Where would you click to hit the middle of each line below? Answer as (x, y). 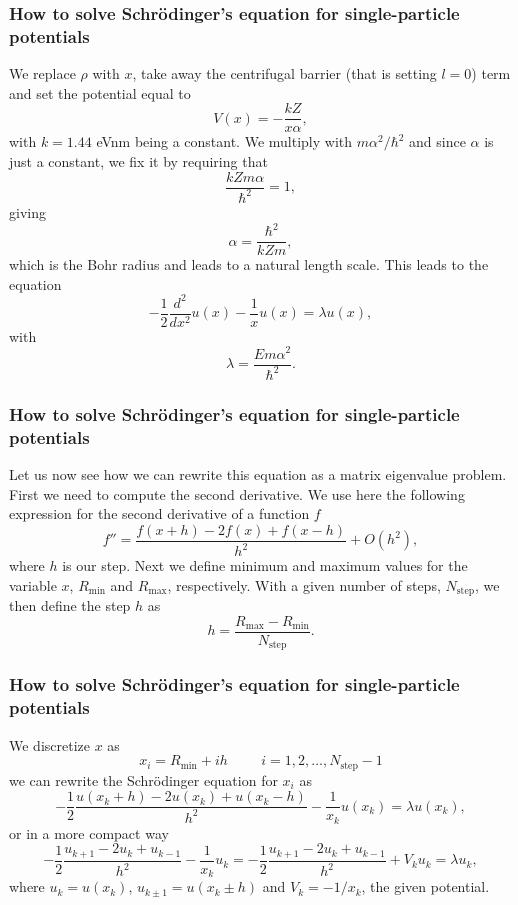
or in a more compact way (89, 832)
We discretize (49, 744)
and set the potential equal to (100, 92)
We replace (42, 73)
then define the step (70, 605)
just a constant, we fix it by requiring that (138, 160)
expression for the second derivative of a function (159, 513)
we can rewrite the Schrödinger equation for (143, 779)
